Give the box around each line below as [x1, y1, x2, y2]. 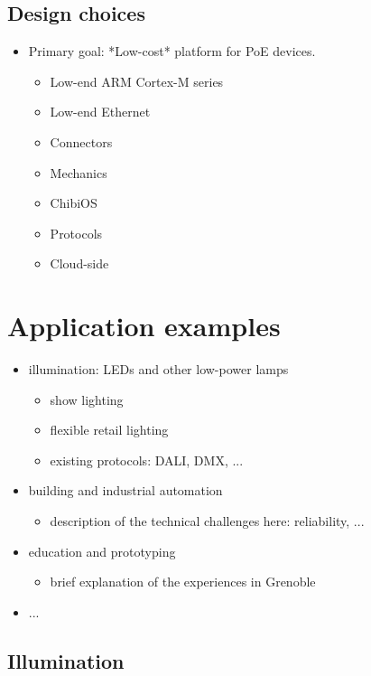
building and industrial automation [28, 481, 223, 500]
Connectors [50, 132, 113, 151]
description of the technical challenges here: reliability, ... [50, 512, 365, 530]
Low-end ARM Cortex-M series [50, 71, 224, 90]
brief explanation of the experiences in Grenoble [50, 572, 316, 591]
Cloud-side [50, 254, 109, 273]
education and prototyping [28, 541, 176, 560]
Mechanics [50, 163, 107, 182]
